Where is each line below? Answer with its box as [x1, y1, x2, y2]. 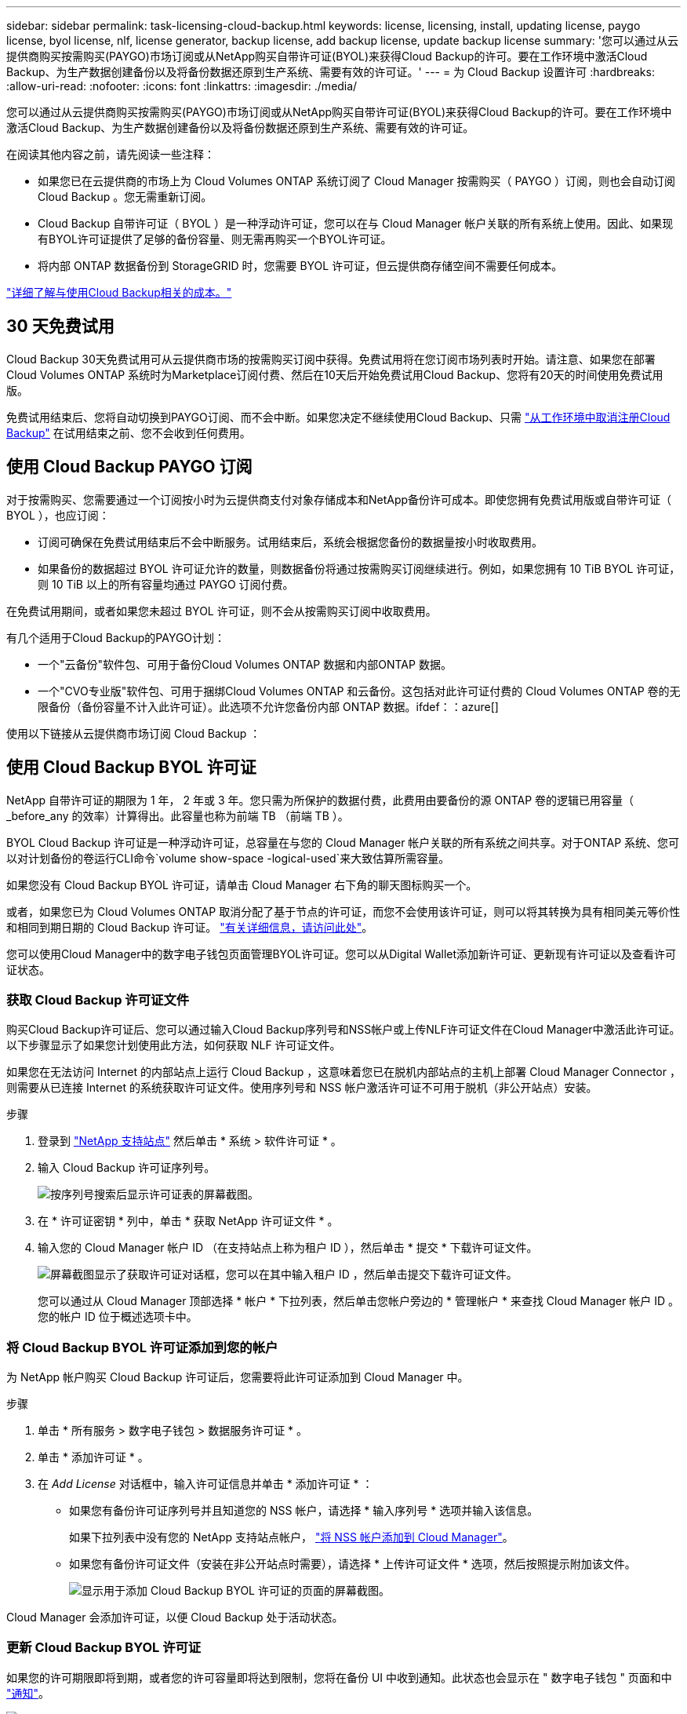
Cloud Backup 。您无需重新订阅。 [38, 190, 213, 203]
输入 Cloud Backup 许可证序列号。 [38, 1161, 216, 1175]
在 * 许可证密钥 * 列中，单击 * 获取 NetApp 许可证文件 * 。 [38, 1214, 339, 1228]
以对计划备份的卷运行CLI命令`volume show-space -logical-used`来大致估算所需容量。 [6, 851, 450, 865]
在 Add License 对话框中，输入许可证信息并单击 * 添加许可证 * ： [38, 1477, 373, 1491]
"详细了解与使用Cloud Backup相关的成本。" [6, 286, 232, 299]
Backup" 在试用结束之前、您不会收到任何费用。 [6, 425, 251, 439]
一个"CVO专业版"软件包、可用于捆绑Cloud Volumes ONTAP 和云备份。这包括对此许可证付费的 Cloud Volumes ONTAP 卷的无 [38, 684, 681, 698]
